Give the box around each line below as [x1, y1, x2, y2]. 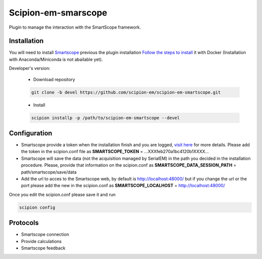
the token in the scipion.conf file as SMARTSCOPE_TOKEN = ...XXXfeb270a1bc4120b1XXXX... [21, 149, 209, 155]
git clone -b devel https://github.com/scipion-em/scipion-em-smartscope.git [31, 89, 221, 95]
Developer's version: [9, 66, 50, 71]
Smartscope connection [21, 231, 69, 238]
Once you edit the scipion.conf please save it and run [9, 191, 116, 197]
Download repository [33, 76, 75, 82]
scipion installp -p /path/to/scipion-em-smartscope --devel [31, 115, 180, 121]
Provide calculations [21, 238, 62, 244]
